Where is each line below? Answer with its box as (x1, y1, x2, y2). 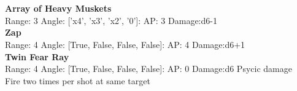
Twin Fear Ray (5, 50, 69, 63)
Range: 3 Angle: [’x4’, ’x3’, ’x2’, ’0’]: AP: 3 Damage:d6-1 (5, 14, 217, 26)
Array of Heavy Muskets (5, 2, 112, 15)
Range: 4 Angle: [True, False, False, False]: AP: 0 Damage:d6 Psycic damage (5, 62, 292, 75)
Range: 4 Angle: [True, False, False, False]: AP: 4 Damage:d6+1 (5, 38, 245, 50)
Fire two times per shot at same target (5, 74, 150, 87)
